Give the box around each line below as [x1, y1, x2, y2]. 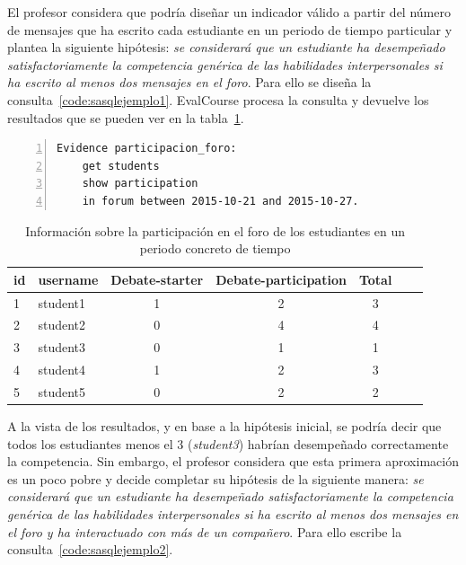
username [38, 269, 99, 288]
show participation [82, 177, 198, 190]
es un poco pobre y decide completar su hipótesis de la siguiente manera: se [7, 469, 424, 488]
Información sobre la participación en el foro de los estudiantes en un [25, 221, 406, 240]
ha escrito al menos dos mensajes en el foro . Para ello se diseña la [7, 73, 372, 92]
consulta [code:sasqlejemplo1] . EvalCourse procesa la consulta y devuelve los [7, 90, 429, 109]
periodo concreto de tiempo [139, 239, 291, 258]
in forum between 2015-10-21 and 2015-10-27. [82, 194, 359, 207]
